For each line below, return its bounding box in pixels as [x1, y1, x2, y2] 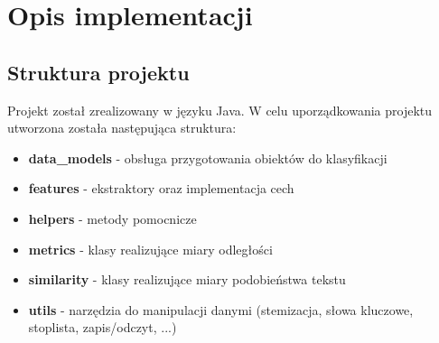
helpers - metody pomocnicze [28, 209, 197, 227]
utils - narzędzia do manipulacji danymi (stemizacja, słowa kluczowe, [28, 300, 414, 319]
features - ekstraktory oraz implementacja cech [28, 179, 294, 198]
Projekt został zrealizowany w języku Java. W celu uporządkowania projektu [7, 100, 433, 119]
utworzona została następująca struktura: [7, 118, 237, 137]
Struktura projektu [7, 58, 190, 86]
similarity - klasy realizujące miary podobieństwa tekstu [28, 270, 346, 289]
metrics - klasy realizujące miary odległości [28, 239, 273, 258]
